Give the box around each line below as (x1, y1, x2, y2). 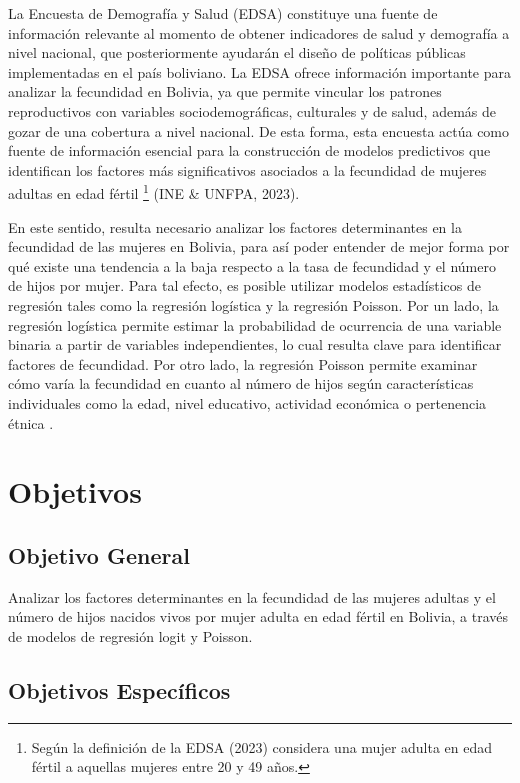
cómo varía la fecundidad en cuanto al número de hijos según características (8, 373, 474, 394)
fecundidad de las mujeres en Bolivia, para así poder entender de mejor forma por (8, 236, 510, 257)
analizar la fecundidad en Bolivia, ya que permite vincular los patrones (8, 81, 442, 102)
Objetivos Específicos (8, 674, 231, 705)
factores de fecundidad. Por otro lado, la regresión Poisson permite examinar (8, 353, 478, 374)
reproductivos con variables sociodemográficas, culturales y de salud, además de (8, 100, 496, 121)
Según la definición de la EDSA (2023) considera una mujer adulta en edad (31, 736, 493, 757)
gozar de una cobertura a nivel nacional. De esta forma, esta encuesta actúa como (8, 120, 510, 141)
